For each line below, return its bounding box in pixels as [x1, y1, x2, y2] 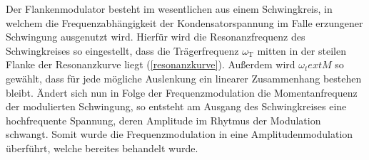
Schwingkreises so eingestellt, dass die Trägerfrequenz [6, 43, 239, 58]
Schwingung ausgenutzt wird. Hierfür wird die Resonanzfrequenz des [6, 29, 305, 44]
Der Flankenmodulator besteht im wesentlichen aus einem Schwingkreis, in [6, 1, 333, 16]
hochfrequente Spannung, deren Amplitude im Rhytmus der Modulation [6, 112, 321, 127]
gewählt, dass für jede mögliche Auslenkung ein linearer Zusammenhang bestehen [6, 70, 362, 85]
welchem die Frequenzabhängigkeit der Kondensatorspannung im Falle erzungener [6, 15, 363, 30]
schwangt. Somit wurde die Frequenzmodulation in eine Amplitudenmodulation [6, 127, 353, 142]
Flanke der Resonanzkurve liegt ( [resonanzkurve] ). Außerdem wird [6, 57, 295, 72]
